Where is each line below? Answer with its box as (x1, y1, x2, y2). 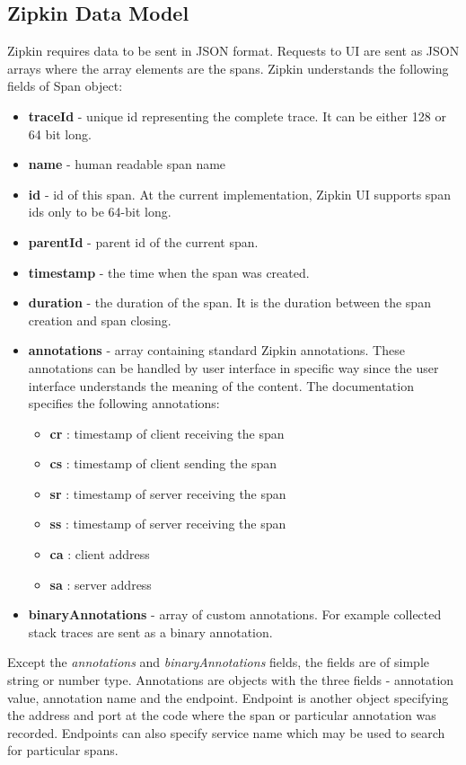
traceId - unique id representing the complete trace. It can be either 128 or (28, 106, 446, 125)
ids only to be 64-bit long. (28, 202, 171, 221)
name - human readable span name (28, 155, 226, 173)
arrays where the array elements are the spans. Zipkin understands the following (7, 58, 449, 77)
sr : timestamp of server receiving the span (49, 484, 286, 503)
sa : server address (49, 574, 152, 593)
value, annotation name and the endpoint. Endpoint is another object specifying (7, 688, 449, 707)
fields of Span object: (7, 76, 123, 95)
